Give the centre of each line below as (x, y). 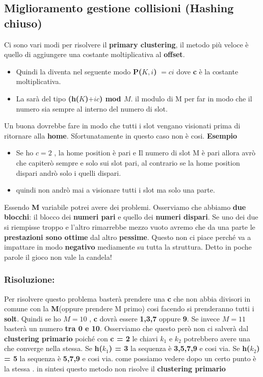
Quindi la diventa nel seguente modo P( (79, 71)
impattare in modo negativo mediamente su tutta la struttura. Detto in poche (128, 247)
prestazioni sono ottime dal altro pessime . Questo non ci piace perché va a (128, 237)
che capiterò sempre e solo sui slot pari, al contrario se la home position (128, 162)
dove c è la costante (207, 71)
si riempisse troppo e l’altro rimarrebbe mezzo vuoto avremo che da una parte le (130, 226)
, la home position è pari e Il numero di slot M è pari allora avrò (155, 153)
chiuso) (23, 23)
